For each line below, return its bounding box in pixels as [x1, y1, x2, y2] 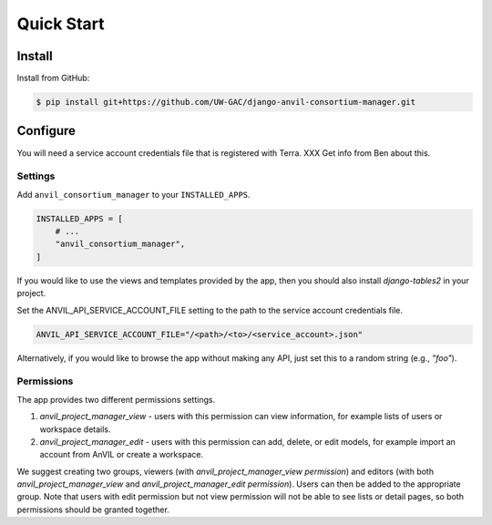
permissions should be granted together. [16, 504, 170, 515]
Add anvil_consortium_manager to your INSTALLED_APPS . [16, 189, 251, 200]
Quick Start [16, 14, 105, 34]
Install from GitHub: [16, 73, 90, 84]
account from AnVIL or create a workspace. [39, 449, 204, 460]
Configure [16, 123, 77, 139]
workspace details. [39, 424, 111, 435]
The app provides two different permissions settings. [16, 394, 216, 405]
